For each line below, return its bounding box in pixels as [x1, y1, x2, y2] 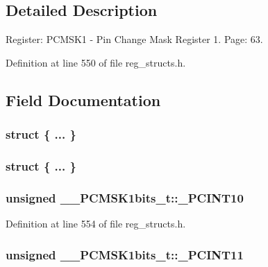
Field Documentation [6, 89, 161, 110]
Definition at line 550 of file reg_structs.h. [6, 55, 186, 69]
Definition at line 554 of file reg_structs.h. [6, 216, 186, 231]
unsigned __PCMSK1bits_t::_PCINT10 [6, 189, 244, 206]
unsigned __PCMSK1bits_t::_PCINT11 [6, 246, 244, 263]
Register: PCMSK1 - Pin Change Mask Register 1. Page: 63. [6, 32, 263, 46]
